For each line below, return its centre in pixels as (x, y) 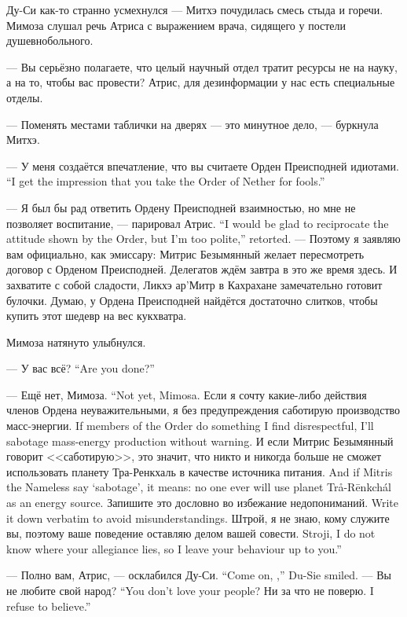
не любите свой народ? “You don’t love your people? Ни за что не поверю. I (190, 590)
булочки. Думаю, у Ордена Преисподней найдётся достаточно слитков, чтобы (192, 300)
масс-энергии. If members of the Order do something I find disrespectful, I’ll (190, 426)
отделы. (25, 97)
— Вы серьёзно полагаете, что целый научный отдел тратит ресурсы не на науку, (202, 66)
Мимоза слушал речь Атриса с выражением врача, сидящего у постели (176, 25)
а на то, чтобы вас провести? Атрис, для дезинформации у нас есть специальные (201, 82)
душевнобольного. (50, 40)
